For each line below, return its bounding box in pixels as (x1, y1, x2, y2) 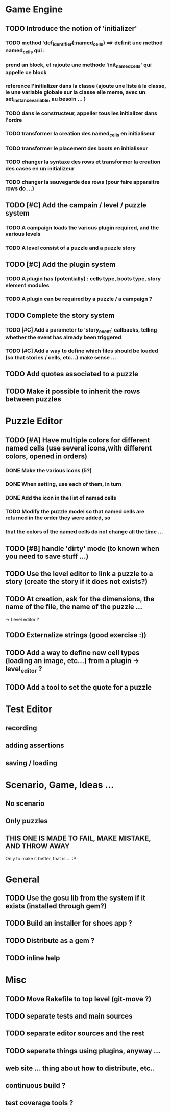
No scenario (5, 799, 45, 808)
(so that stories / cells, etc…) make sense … (5, 354, 116, 361)
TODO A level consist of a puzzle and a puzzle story (5, 244, 136, 251)
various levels (5, 230, 41, 238)
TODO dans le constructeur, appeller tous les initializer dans (5, 110, 157, 117)
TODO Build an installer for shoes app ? (5, 919, 133, 928)
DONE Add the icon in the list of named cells (5, 494, 116, 502)
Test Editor (5, 703, 53, 715)
